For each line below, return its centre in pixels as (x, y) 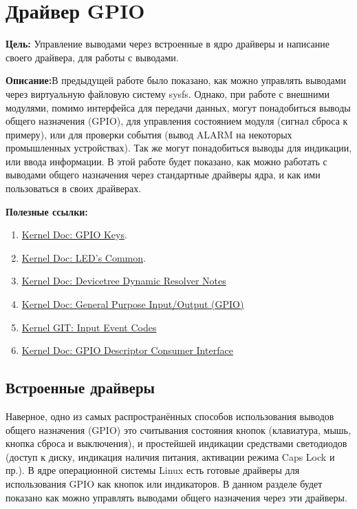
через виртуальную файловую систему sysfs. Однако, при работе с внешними (167, 93)
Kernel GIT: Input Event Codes (89, 327)
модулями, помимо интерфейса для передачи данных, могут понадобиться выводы (178, 107)
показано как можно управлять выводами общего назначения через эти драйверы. (176, 497)
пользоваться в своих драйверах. (74, 188)
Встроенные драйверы (80, 387)
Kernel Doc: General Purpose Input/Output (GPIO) (133, 304)
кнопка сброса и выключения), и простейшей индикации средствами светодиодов (176, 443)
